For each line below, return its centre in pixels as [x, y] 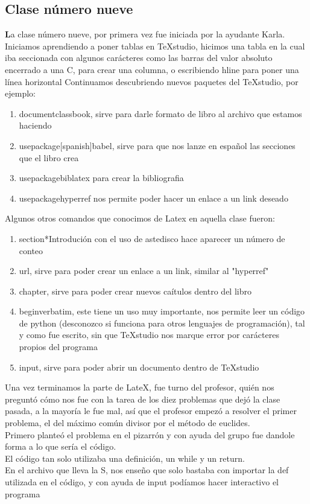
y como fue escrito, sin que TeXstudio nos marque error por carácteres [149, 335]
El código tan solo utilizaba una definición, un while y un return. [125, 458]
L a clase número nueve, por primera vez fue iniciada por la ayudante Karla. [145, 34]
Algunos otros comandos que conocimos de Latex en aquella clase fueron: [140, 218]
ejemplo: [20, 93]
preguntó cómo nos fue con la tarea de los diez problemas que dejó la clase [143, 399]
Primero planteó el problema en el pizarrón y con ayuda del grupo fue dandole [150, 434]
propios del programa [58, 347]
